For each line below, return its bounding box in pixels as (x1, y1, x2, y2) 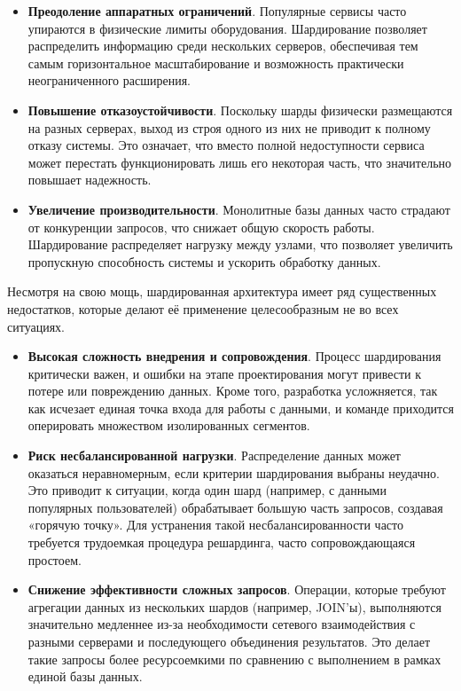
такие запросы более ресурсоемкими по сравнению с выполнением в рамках (27, 649, 441, 668)
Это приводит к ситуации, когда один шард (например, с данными (27, 481, 387, 499)
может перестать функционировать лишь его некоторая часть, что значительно (27, 153, 452, 171)
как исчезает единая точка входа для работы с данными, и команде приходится (27, 398, 454, 417)
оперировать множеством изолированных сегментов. (27, 416, 310, 435)
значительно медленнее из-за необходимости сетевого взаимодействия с (27, 615, 416, 633)
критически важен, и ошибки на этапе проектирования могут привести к (27, 364, 422, 382)
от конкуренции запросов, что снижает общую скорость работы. (27, 217, 375, 236)
